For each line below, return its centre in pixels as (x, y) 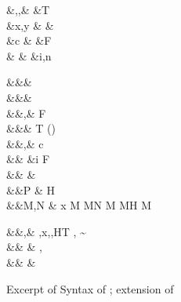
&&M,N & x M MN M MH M (79, 205)
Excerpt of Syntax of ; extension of (90, 288)
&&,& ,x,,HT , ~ (46, 231)
